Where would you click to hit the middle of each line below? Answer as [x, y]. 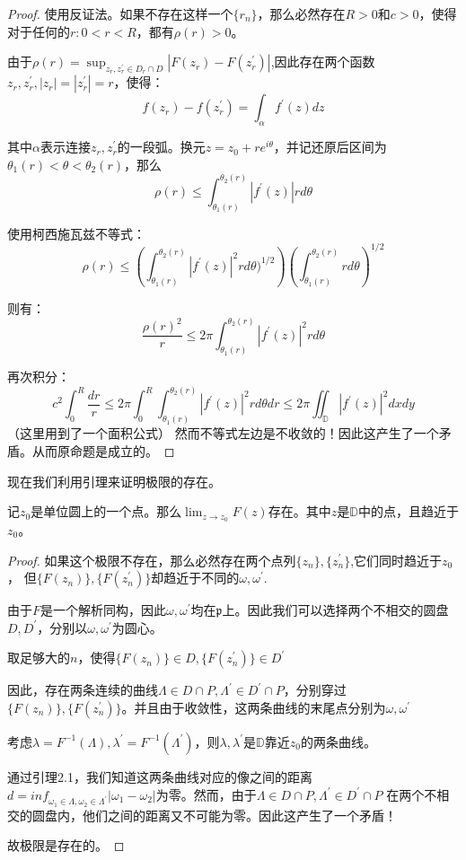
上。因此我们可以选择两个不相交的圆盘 [335, 610]
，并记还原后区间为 [330, 147]
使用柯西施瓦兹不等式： [76, 233]
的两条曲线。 [338, 741]
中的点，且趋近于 [408, 511]
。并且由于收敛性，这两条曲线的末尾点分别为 [254, 707]
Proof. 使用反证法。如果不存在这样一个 [120, 13]
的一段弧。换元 [161, 147]
